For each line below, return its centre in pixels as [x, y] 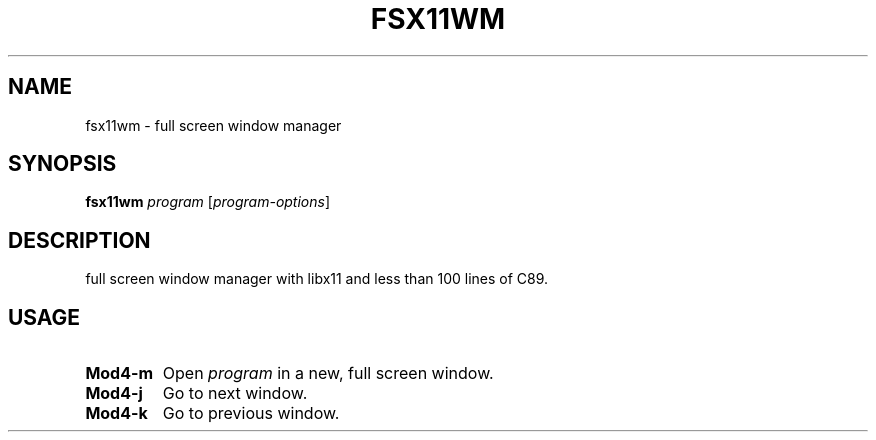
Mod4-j [114, 393]
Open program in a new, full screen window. [328, 373]
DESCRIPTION [79, 240]
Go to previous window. [251, 413]
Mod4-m [119, 373]
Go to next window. [235, 393]
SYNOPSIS [62, 164]
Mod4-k [116, 413]
